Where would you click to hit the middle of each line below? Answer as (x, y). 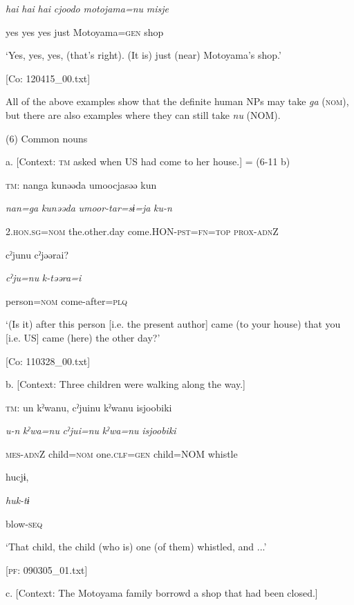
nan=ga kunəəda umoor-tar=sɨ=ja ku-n (89, 208)
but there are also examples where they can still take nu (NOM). (143, 114)
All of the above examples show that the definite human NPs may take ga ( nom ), (177, 101)
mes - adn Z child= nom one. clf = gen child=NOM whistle (122, 453)
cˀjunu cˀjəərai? (37, 254)
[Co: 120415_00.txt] (48, 78)
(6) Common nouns (47, 138)
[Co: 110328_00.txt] (48, 361)
